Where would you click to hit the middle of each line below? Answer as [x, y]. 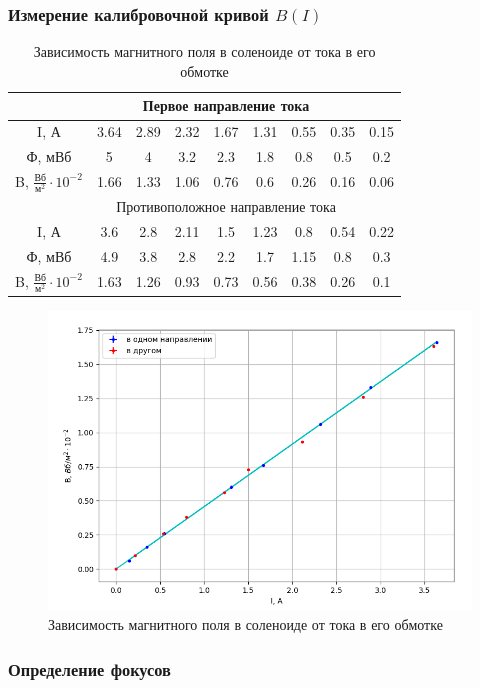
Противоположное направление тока [226, 206]
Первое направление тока [226, 105]
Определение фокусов [89, 668]
